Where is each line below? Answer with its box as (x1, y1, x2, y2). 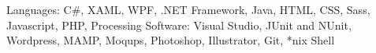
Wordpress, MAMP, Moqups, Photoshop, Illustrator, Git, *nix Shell (6, 32, 335, 48)
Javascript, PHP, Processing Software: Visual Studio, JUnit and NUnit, (6, 16, 352, 33)
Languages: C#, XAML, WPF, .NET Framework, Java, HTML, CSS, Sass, (6, 2, 370, 17)
